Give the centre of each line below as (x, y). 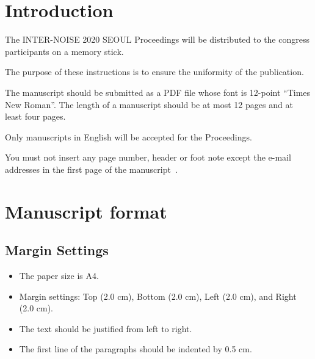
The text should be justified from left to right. (106, 328)
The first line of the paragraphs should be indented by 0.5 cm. (136, 349)
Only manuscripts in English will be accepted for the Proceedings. (129, 136)
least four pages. (35, 116)
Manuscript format (86, 211)
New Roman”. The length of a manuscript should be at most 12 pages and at (149, 104)
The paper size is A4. (59, 276)
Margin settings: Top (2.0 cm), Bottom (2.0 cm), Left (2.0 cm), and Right (158, 296)
